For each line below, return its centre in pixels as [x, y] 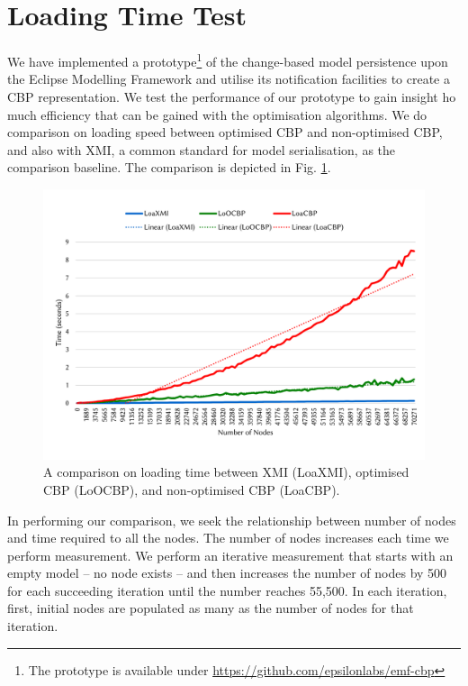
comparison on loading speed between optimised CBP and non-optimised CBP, [225, 132]
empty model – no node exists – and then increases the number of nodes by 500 [227, 573]
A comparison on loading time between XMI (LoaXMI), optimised [226, 472]
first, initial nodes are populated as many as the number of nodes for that [211, 608]
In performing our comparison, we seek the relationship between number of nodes [232, 520]
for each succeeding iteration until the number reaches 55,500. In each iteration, [227, 590]
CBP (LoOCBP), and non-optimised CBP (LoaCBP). [192, 489]
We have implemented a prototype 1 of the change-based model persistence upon [228, 60]
